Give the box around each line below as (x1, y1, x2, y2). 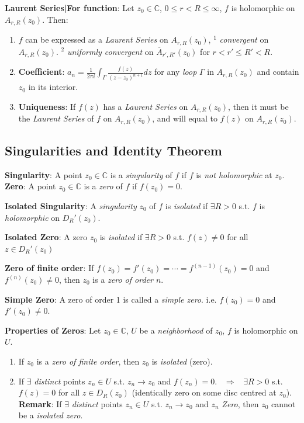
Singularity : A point (5, 168, 82, 181)
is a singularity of (110, 168, 172, 181)
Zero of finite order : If (5, 262, 94, 274)
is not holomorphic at (196, 168, 272, 181)
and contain (257, 65, 299, 78)
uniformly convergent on (67, 45, 154, 57)
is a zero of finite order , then (36, 355, 140, 367)
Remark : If (18, 397, 62, 410)
